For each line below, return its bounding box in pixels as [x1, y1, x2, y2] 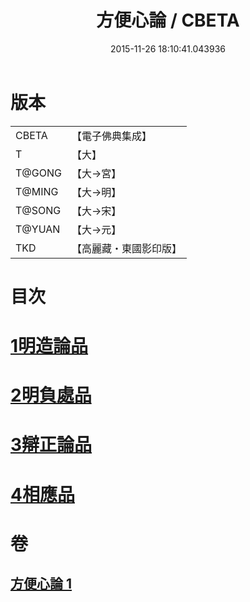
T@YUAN [15, 222, 61, 236]
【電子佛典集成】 [71, 129, 152, 143]
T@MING [15, 184, 59, 198]
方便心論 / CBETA [96, 9, 240, 32]
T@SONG [15, 203, 62, 217]
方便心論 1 [10, 576, 73, 593]
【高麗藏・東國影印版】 [71, 241, 182, 255]
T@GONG [15, 166, 62, 180]
